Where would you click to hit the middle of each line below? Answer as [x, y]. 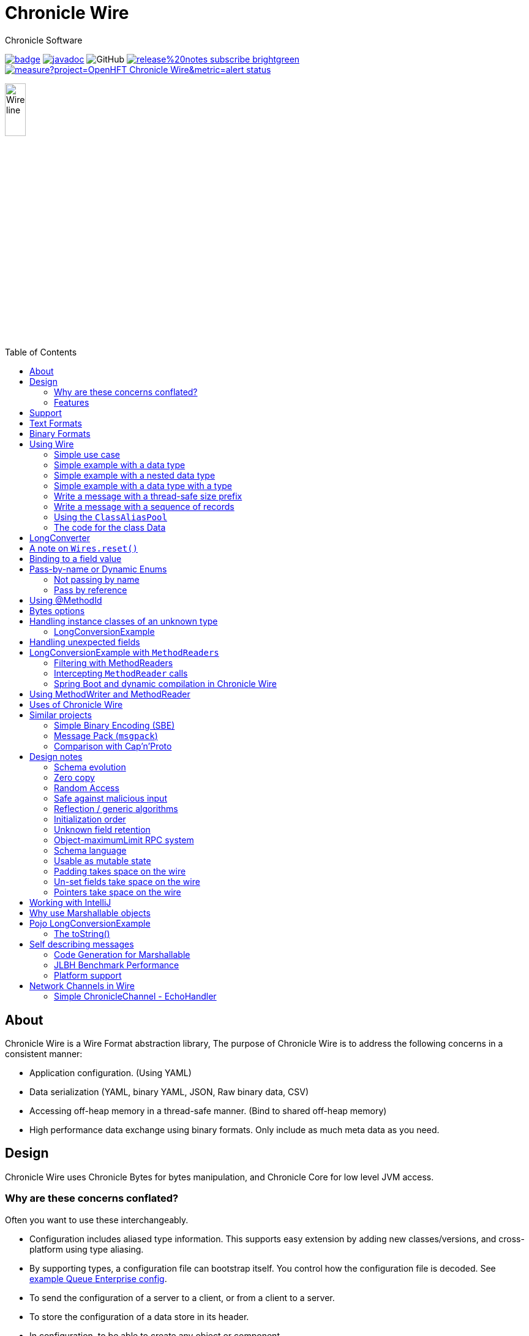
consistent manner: [44, 1053]
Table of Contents [41, 352]
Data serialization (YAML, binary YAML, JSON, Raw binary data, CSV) [169, 1091]
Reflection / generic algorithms [116, 809]
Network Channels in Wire [82, 986]
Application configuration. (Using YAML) [111, 1072]
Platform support [88, 976]
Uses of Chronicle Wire [76, 705]
